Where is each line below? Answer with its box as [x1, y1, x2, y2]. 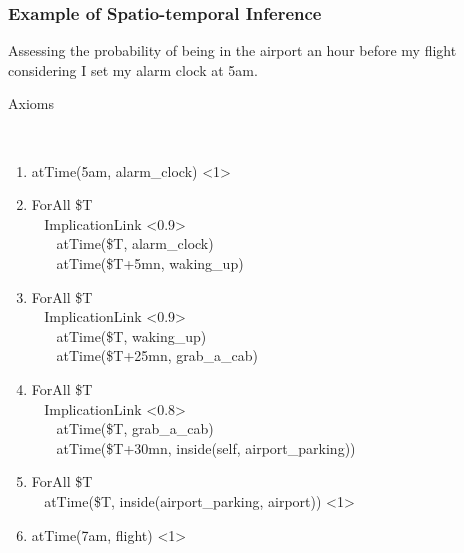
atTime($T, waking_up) [56, 325, 207, 346]
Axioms [8, 93, 54, 114]
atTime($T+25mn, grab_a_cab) [56, 345, 259, 366]
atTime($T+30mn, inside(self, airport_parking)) [56, 437, 356, 458]
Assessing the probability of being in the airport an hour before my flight [8, 40, 457, 61]
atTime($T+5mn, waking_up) [56, 253, 244, 274]
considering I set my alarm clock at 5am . [8, 59, 258, 80]
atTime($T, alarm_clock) [56, 233, 214, 254]
